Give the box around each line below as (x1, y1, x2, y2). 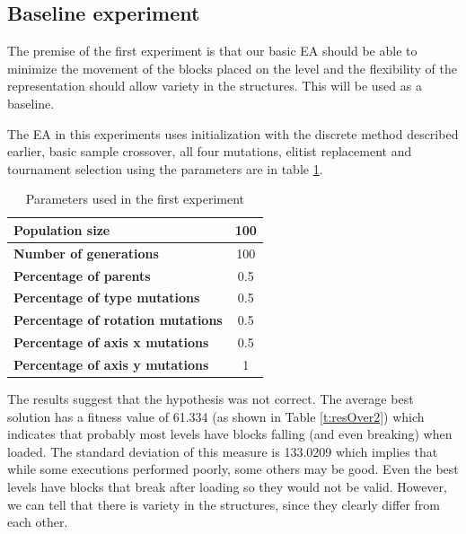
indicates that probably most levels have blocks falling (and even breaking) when (7, 425, 453, 443)
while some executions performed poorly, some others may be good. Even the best (7, 460, 459, 478)
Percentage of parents (13, 266, 151, 285)
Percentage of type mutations (13, 288, 200, 307)
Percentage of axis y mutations (13, 355, 209, 374)
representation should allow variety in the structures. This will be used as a (7, 76, 422, 95)
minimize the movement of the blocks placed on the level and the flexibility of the (7, 58, 457, 77)
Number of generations (13, 243, 159, 262)
